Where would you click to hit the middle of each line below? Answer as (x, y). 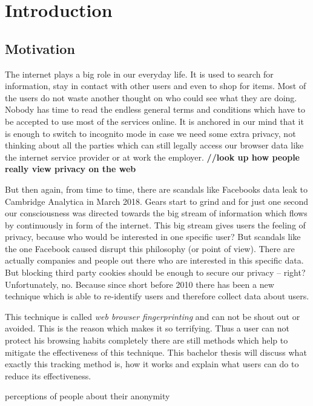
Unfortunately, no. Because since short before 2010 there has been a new (140, 284)
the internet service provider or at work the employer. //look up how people (152, 157)
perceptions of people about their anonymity (87, 396)
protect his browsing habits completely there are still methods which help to (147, 340)
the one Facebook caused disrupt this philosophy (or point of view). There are (150, 248)
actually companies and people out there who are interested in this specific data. (154, 260)
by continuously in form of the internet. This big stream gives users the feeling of (155, 225)
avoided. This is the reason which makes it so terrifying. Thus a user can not (147, 328)
